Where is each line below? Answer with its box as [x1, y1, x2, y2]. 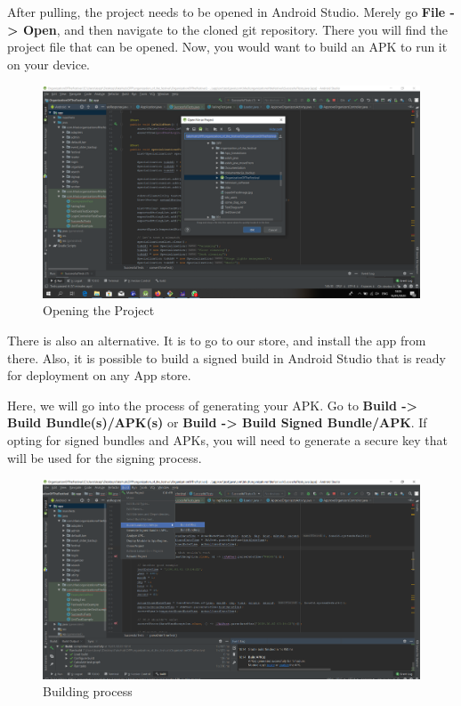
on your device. [7, 54, 90, 73]
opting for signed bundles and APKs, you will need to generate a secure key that [7, 431, 448, 450]
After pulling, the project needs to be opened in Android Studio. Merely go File [7, 3, 446, 20]
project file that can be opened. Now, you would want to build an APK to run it [7, 37, 448, 56]
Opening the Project [43, 301, 155, 320]
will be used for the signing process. [7, 448, 202, 467]
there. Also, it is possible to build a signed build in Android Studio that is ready [7, 348, 446, 367]
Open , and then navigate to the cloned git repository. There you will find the [22, 20, 448, 38]
